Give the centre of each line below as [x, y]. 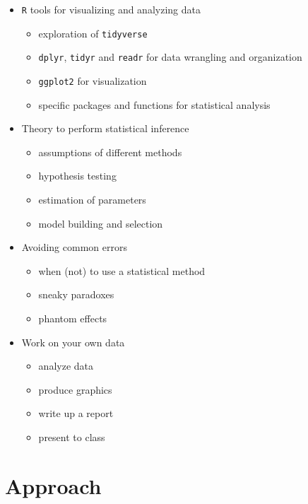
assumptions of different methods [110, 152]
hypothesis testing [77, 176]
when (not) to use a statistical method [122, 270]
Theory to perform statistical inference [105, 128]
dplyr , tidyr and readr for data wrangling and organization [170, 57]
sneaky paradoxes [76, 294]
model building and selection [101, 223]
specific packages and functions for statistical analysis [154, 104]
